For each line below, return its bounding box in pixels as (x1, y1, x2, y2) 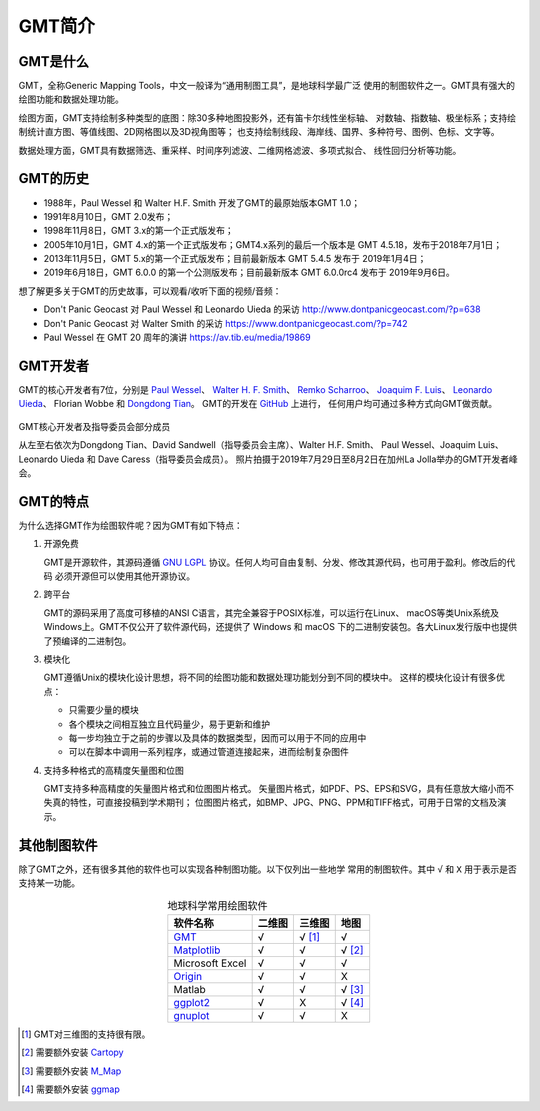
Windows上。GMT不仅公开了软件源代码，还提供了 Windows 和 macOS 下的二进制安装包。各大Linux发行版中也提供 (43, 621, 518, 633)
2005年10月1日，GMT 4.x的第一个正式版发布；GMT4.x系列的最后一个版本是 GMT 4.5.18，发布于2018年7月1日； (43, 238, 503, 250)
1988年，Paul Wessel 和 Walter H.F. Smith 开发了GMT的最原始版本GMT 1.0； (43, 196, 360, 209)
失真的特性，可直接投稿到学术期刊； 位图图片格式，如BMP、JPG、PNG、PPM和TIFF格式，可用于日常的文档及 (43, 796, 498, 809)
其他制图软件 (18, 836, 98, 854)
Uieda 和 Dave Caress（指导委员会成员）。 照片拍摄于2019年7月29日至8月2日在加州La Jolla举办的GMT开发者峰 (60, 453, 519, 465)
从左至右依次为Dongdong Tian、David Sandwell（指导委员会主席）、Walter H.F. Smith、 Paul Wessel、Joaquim (18, 439, 476, 451)
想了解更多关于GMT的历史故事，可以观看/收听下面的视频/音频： (18, 285, 282, 297)
